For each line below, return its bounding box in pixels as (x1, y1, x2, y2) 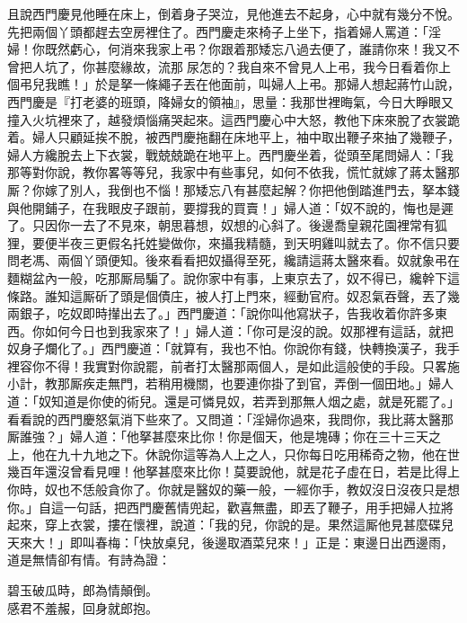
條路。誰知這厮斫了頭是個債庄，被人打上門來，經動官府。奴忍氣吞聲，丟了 (7, 286, 447, 305)
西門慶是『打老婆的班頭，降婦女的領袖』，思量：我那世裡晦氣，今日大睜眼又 (7, 92, 454, 111)
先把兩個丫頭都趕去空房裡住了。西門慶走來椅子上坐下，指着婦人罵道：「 (7, 22, 428, 40)
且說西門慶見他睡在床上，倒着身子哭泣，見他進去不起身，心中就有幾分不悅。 (7, 4, 460, 22)
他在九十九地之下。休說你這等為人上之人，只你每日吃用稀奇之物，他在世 (31, 444, 460, 463)
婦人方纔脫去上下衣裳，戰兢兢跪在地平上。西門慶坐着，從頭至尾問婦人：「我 (7, 145, 454, 164)
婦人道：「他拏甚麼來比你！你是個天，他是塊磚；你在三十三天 (69, 427, 428, 446)
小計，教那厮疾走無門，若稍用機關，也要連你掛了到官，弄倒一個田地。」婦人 (7, 374, 454, 393)
